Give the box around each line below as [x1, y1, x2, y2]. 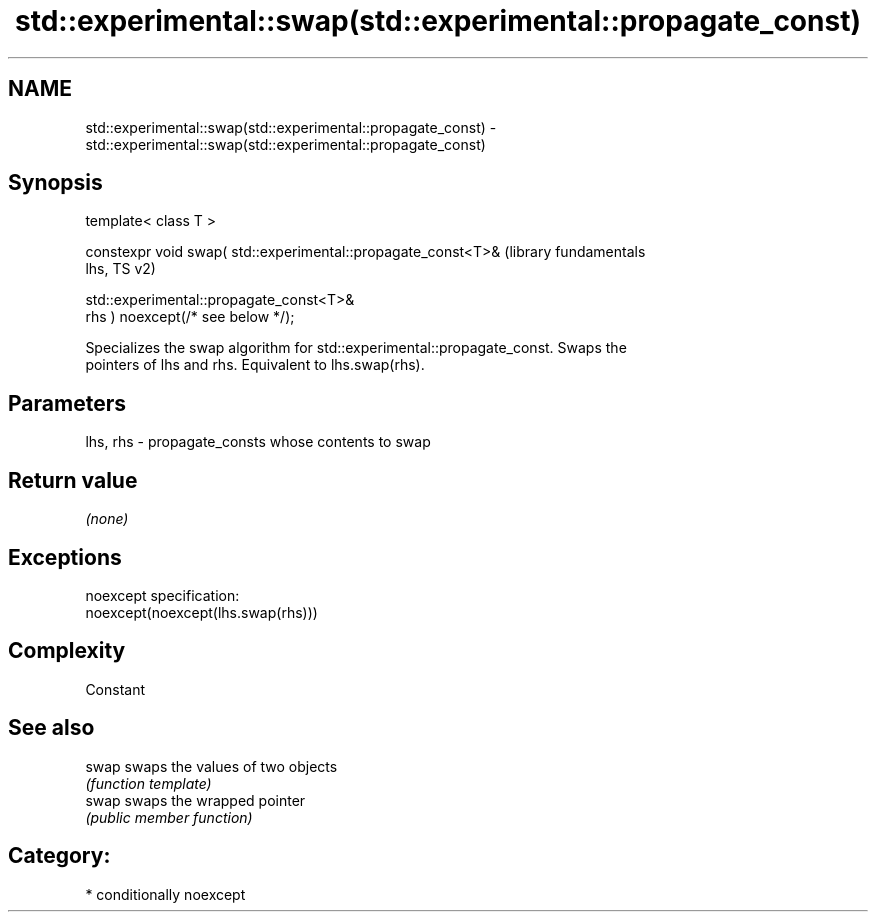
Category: [8, 843, 111, 869]
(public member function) [85, 808, 253, 826]
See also [8, 715, 95, 741]
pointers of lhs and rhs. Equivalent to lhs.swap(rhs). [85, 356, 425, 374]
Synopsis [8, 170, 103, 196]
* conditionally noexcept [85, 885, 246, 903]
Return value [8, 467, 138, 493]
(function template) [85, 774, 212, 792]
